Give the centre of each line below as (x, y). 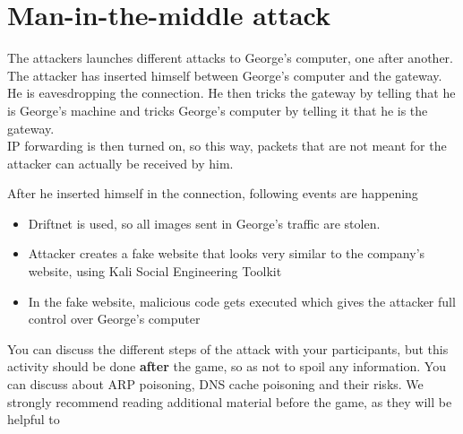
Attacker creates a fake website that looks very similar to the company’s (227, 253)
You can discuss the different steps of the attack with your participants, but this (228, 348)
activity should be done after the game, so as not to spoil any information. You (227, 366)
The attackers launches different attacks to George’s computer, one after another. (230, 58)
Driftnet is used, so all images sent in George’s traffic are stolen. (204, 223)
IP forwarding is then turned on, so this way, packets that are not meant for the (227, 146)
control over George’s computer (114, 319)
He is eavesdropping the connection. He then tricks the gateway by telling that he (231, 93)
